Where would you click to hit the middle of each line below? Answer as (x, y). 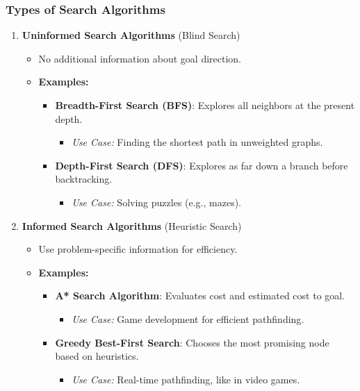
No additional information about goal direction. (140, 58)
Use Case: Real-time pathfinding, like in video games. (186, 379)
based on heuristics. (97, 356)
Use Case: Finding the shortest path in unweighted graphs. (197, 142)
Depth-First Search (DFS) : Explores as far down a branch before (202, 165)
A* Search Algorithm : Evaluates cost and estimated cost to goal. (200, 296)
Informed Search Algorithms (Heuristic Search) (132, 225)
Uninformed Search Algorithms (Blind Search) (131, 35)
